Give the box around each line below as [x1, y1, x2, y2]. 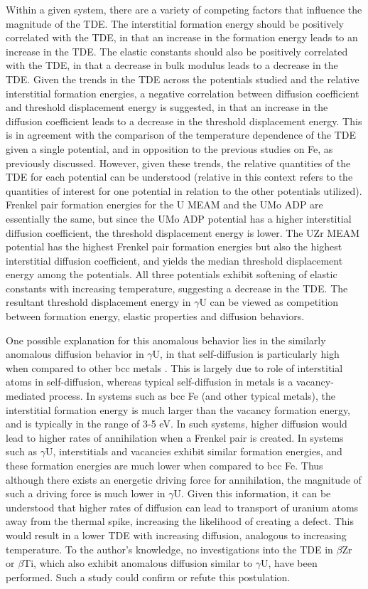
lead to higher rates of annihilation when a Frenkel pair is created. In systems [6, 430, 344, 445]
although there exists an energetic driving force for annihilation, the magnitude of [6, 472, 362, 487]
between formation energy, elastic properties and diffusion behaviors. [6, 309, 305, 324]
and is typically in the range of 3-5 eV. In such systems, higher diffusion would [6, 416, 347, 431]
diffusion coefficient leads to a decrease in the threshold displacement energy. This [6, 113, 362, 128]
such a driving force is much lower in [6, 486, 166, 501]
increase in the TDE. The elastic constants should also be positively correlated [6, 43, 348, 58]
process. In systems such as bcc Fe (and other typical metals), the [48, 388, 335, 403]
